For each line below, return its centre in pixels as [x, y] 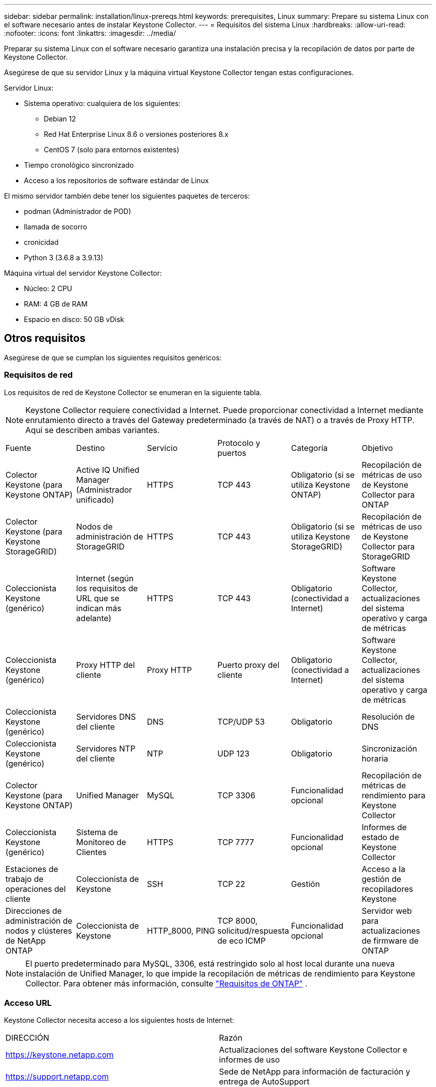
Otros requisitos [45, 338]
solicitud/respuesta [253, 930]
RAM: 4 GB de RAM [56, 304]
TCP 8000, [237, 921]
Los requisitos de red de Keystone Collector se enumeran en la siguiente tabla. [133, 392]
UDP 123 [233, 753]
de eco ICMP [241, 940]
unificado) [95, 499]
